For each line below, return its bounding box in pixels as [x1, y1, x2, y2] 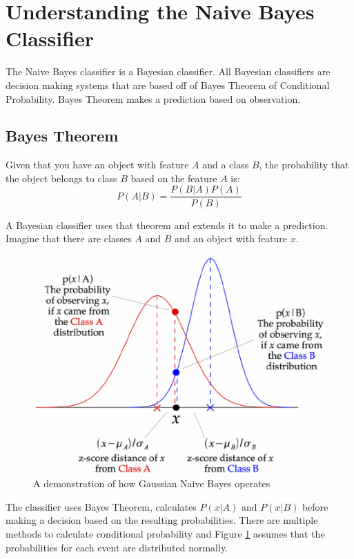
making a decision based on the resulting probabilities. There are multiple [6, 513, 318, 527]
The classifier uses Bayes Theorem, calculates [6, 499, 197, 513]
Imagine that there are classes [6, 231, 132, 246]
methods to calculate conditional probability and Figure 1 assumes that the [6, 526, 325, 540]
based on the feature [130, 170, 217, 185]
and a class [202, 157, 249, 172]
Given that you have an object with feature [6, 157, 189, 172]
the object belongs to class [6, 170, 117, 185]
